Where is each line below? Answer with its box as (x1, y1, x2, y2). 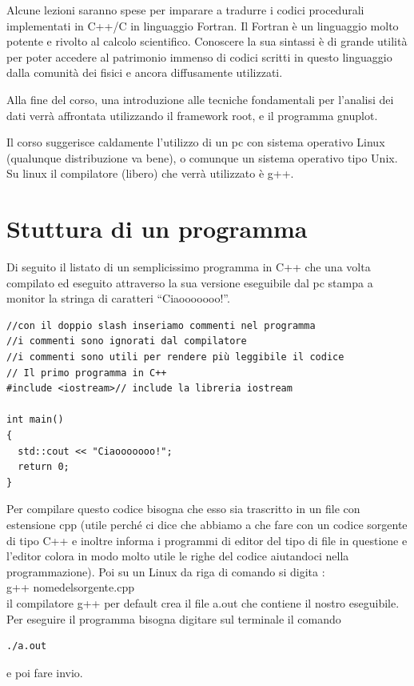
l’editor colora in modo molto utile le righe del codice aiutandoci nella (6, 548, 349, 564)
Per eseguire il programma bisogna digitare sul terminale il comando (6, 610, 341, 627)
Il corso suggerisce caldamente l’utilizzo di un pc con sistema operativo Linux (6, 134, 385, 150)
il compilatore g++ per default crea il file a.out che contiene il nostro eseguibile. (6, 594, 400, 611)
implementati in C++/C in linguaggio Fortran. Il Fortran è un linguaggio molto (6, 17, 399, 34)
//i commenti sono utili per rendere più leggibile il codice (6, 351, 344, 363)
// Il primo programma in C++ (6, 367, 167, 379)
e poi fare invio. (6, 664, 83, 680)
